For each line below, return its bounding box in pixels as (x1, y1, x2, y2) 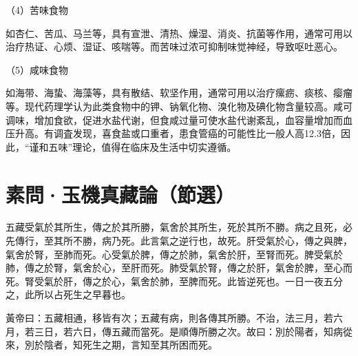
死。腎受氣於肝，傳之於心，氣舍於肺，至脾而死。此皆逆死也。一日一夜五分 (6, 273, 343, 288)
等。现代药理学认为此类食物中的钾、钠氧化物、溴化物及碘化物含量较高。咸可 (6, 98, 352, 113)
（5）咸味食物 (6, 62, 68, 76)
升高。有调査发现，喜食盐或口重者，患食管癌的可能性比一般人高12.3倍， (14, 126, 341, 140)
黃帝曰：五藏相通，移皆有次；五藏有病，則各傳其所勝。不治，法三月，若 (6, 311, 333, 325)
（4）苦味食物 (6, 3, 68, 17)
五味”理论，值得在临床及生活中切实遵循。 (48, 139, 237, 154)
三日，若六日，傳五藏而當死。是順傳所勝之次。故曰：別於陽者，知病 (34, 324, 343, 338)
